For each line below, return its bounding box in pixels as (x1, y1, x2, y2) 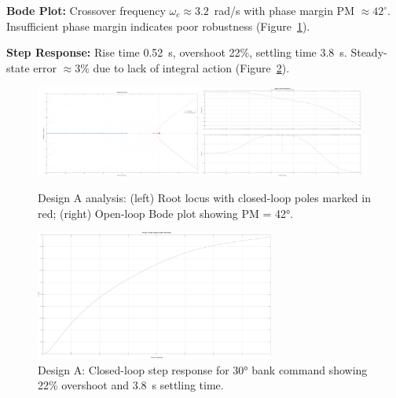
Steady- (350, 44, 387, 61)
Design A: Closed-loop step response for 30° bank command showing (38, 361, 368, 378)
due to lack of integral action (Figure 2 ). (93, 59, 290, 76)
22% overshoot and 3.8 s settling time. (38, 377, 224, 393)
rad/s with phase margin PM (214, 2, 354, 18)
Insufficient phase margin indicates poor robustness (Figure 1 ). (6, 17, 310, 34)
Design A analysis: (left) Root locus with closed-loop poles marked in (38, 190, 371, 206)
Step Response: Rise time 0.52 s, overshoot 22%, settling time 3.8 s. (6, 44, 347, 61)
